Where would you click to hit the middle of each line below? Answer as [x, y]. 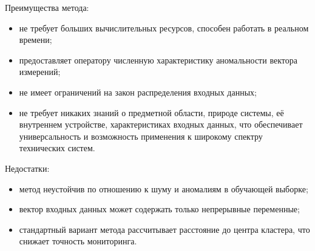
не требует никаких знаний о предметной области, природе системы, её [151, 112]
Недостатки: [27, 168]
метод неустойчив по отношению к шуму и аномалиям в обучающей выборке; [164, 188]
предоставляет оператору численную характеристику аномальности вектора [158, 60]
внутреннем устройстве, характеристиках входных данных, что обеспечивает [161, 124]
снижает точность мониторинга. [78, 241]
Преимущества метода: [47, 7]
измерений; [40, 72]
